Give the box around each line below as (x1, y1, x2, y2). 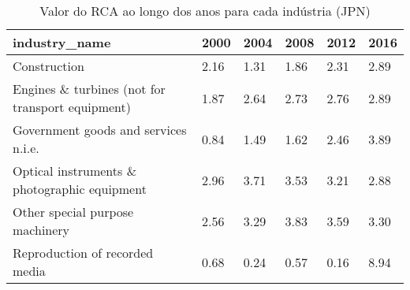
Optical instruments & (13, 162, 137, 180)
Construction (13, 57, 84, 75)
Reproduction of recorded (13, 244, 154, 262)
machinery (13, 221, 70, 239)
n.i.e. (13, 139, 39, 157)
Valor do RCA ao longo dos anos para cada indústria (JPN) (39, 2, 371, 20)
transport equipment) (13, 98, 131, 116)
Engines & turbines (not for (13, 80, 166, 98)
